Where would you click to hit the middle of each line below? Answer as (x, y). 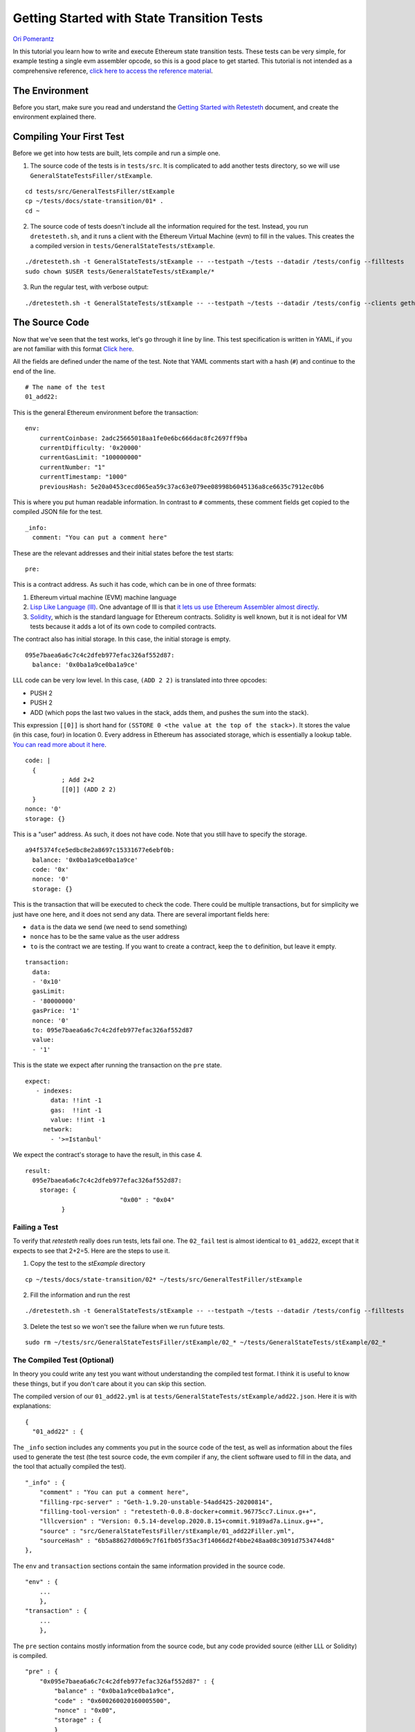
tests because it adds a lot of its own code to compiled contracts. (123, 626)
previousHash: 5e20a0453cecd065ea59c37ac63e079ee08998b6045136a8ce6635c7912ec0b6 (182, 486)
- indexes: (54, 1090)
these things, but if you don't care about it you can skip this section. (110, 1384)
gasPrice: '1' (56, 1011)
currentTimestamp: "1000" (83, 477)
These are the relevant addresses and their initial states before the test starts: (123, 553)
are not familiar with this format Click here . (73, 348)
